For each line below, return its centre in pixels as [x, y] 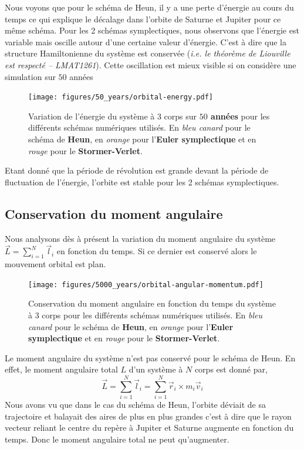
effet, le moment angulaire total [61, 369]
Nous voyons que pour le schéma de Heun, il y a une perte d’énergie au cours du [149, 7]
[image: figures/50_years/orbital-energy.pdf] [121, 97]
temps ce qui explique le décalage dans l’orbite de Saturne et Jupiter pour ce [143, 19]
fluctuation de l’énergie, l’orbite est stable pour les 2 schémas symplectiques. [142, 182]
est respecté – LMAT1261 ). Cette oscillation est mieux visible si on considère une [151, 64]
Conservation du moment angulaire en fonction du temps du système [152, 303]
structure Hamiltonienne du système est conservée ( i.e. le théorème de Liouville [148, 53]
